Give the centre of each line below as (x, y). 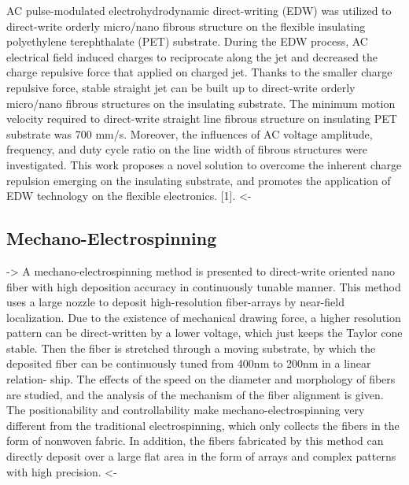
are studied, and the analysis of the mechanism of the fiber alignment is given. (195, 394)
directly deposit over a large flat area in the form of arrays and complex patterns (201, 456)
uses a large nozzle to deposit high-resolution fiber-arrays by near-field (175, 302)
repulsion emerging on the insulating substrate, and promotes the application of (199, 180)
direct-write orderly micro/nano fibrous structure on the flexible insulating (186, 26)
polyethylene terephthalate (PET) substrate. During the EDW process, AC (187, 41)
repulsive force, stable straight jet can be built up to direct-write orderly (181, 87)
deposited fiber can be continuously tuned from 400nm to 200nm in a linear (189, 363)
